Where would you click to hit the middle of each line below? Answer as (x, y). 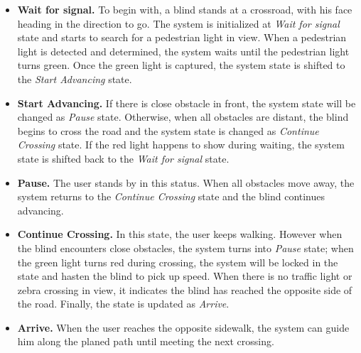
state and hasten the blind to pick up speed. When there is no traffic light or (185, 276)
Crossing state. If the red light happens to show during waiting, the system (181, 145)
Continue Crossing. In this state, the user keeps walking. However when (180, 234)
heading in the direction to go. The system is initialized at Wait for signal (178, 23)
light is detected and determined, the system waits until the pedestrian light (183, 51)
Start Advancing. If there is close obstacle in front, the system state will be (187, 103)
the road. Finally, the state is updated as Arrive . (123, 304)
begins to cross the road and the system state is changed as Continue (168, 130)
